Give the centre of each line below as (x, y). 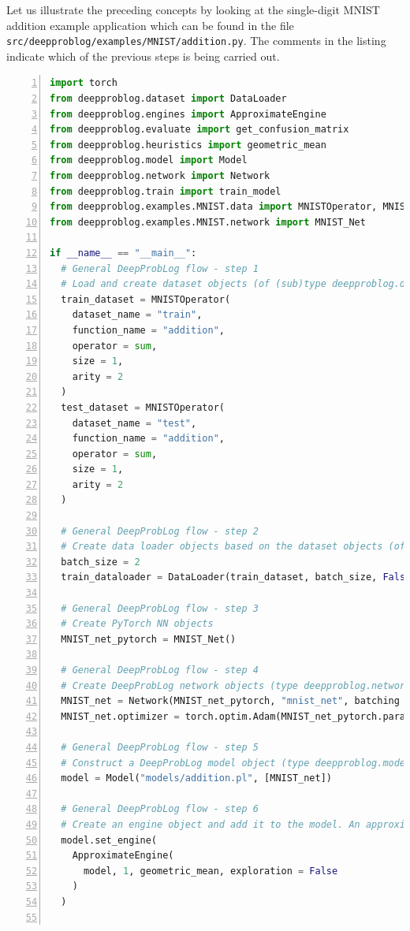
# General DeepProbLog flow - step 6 (160, 809)
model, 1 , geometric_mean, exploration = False (211, 871)
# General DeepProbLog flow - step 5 (160, 747)
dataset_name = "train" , (137, 315)
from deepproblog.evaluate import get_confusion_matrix (199, 130)
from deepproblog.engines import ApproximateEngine (188, 114)
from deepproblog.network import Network (160, 176)
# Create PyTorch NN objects (137, 624)
